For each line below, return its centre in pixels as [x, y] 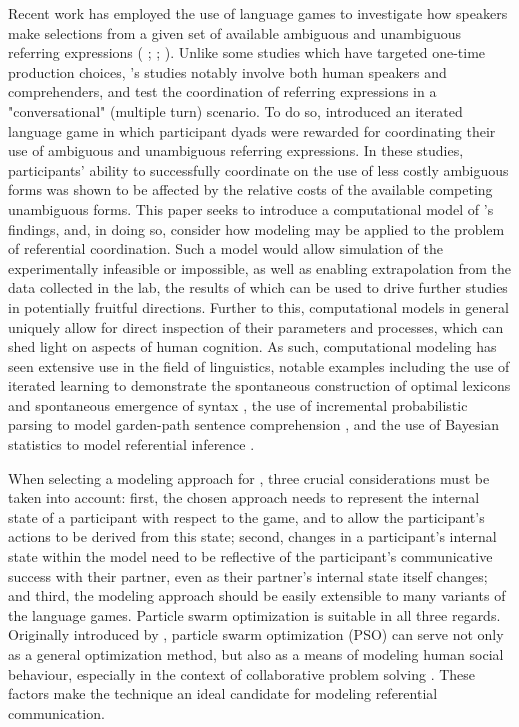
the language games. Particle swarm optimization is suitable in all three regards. [254, 614]
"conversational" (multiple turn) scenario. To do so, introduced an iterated [235, 110]
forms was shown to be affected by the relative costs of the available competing [250, 189]
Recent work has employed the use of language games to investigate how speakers [258, 13]
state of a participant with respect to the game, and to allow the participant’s [246, 516]
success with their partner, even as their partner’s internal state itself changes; [248, 575]
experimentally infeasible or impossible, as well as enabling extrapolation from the [260, 267]
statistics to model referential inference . [131, 444]
